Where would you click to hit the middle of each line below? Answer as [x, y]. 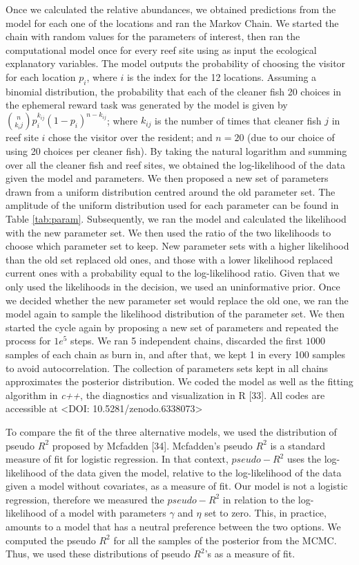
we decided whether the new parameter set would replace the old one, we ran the [177, 300]
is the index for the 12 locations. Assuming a [222, 76]
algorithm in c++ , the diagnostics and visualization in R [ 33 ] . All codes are [165, 395]
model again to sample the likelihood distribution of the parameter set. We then [175, 314]
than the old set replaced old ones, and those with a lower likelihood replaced [169, 259]
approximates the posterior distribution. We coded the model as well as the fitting [179, 381]
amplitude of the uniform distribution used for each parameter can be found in [172, 205]
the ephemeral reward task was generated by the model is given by [147, 105]
